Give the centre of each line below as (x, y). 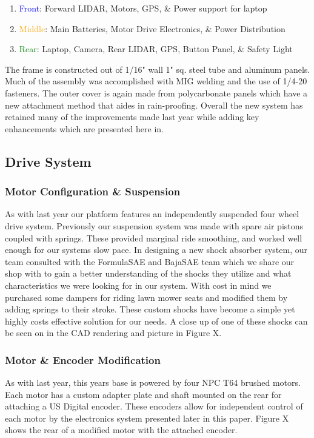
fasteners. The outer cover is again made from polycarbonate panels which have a (156, 93)
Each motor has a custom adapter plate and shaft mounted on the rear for (143, 394)
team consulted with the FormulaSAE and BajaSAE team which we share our (150, 261)
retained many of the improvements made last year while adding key (132, 117)
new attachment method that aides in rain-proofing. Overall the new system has (154, 105)
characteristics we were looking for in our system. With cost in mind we (138, 285)
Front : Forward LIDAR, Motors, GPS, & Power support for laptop (143, 8)
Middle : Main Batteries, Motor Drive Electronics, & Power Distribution (152, 28)
